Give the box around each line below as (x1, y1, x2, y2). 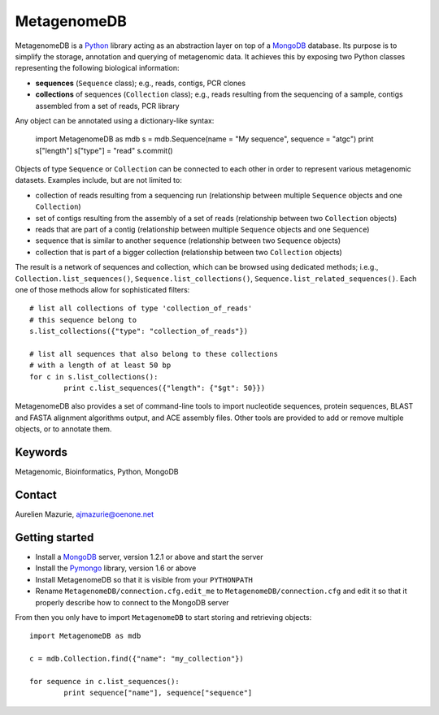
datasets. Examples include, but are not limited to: (15, 175, 182, 185)
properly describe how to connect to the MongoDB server (35, 597, 229, 607)
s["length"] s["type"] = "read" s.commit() (35, 145, 174, 155)
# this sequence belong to (29, 315, 137, 324)
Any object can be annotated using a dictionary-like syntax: (15, 115, 215, 125)
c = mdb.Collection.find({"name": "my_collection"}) (29, 654, 244, 664)
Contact (15, 487, 57, 501)
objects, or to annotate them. (15, 424, 112, 434)
